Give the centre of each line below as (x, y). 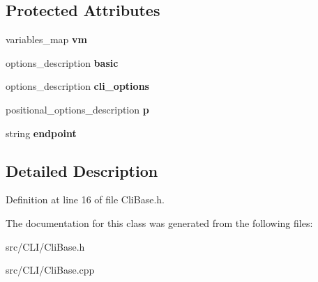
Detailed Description (82, 170)
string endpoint (41, 133)
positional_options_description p (77, 109)
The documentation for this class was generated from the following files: (159, 222)
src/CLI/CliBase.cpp (50, 270)
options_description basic (62, 62)
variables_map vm (46, 39)
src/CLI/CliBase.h (45, 246)
